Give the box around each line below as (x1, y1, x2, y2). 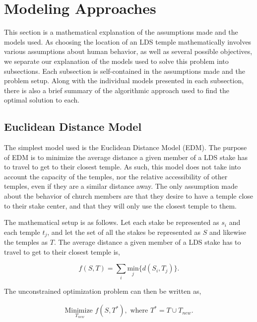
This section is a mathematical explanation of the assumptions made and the (4, 27, 238, 37)
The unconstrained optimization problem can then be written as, (4, 285, 201, 296)
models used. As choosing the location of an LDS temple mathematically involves (4, 36, 252, 47)
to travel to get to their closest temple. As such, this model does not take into (4, 161, 241, 172)
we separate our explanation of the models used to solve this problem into (4, 55, 229, 66)
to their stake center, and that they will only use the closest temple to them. (4, 200, 237, 211)
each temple (4, 226, 40, 237)
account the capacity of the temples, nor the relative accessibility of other (4, 171, 228, 181)
